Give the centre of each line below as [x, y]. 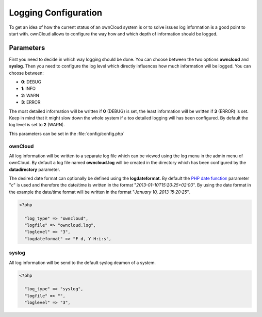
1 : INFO [28, 89]
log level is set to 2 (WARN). [37, 125]
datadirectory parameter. [34, 169]
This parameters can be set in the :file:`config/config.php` [67, 133]
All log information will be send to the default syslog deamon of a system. [82, 263]
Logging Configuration [56, 13]
